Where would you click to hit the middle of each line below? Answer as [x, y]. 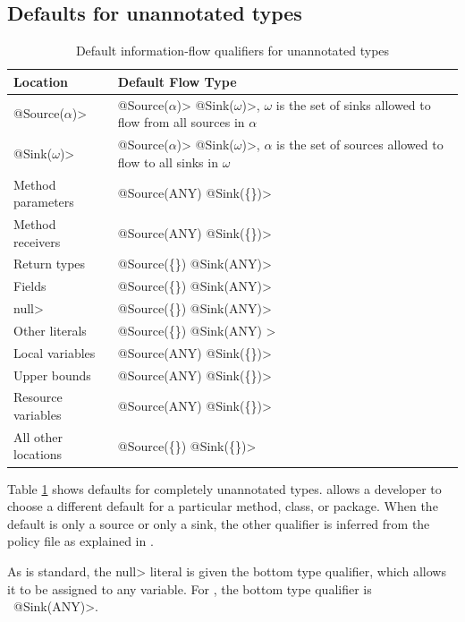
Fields [30, 286]
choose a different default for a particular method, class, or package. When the [223, 506]
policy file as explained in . [80, 541]
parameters [44, 202]
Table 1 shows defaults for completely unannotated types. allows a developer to [224, 488]
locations [38, 454]
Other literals [50, 330]
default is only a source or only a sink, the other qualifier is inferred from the [219, 523]
